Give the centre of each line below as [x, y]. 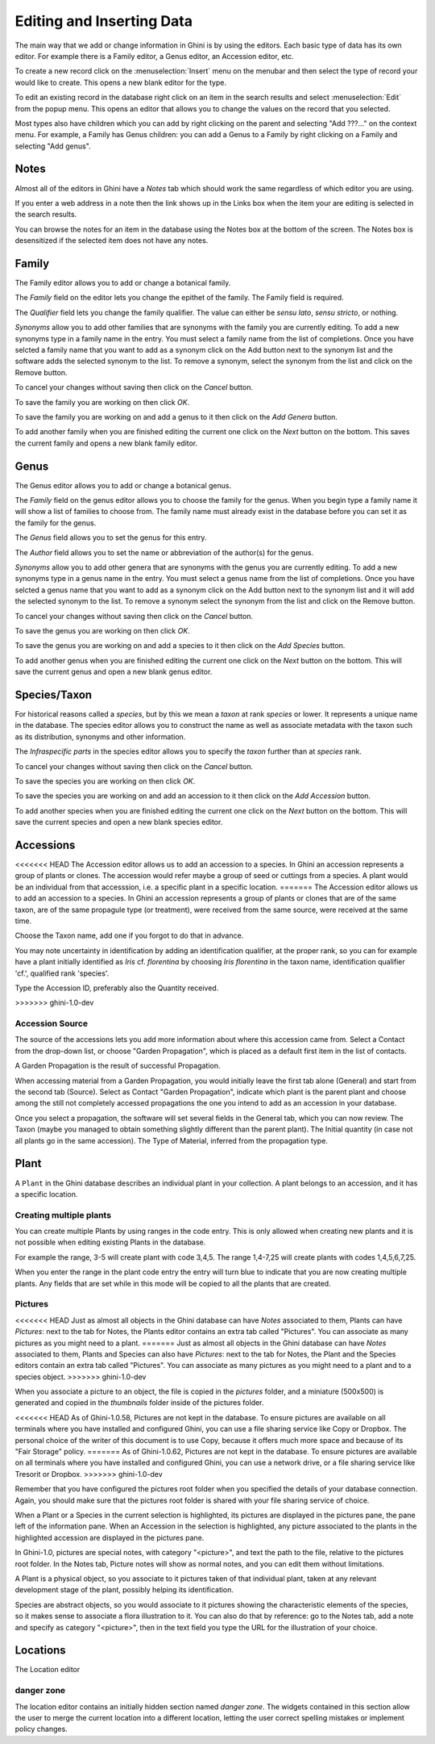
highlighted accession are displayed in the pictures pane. [110, 1537]
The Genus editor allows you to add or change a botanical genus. [123, 485]
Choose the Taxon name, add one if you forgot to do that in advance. [129, 935]
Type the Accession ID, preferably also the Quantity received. [117, 988]
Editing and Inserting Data [104, 21]
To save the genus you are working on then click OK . [103, 630]
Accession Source [52, 1023]
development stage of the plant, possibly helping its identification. [124, 1590]
